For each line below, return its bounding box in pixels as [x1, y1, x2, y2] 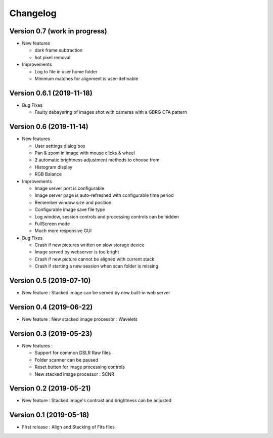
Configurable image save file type [34, 206, 105, 212]
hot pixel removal [34, 54, 71, 60]
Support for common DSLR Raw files [34, 349, 111, 356]
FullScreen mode [34, 221, 70, 227]
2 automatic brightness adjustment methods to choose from [34, 157, 160, 163]
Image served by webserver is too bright [34, 249, 119, 255]
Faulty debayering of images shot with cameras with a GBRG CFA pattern [34, 109, 187, 115]
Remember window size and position [34, 199, 112, 205]
